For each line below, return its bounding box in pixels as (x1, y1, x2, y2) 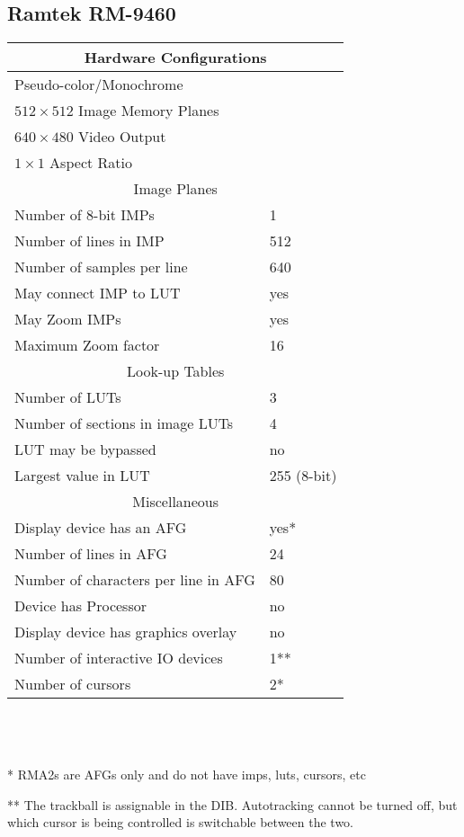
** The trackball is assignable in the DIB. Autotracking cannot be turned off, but (7, 795, 458, 814)
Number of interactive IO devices (14, 647, 223, 669)
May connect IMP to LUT (14, 282, 181, 304)
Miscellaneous (132, 491, 219, 512)
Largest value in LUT (14, 465, 150, 486)
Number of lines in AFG (14, 543, 167, 565)
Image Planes (133, 178, 218, 200)
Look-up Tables (127, 361, 225, 382)
